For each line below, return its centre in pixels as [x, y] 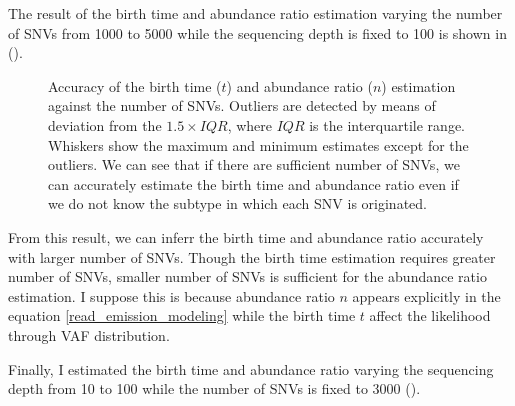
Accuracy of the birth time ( [135, 85]
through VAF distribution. [89, 334]
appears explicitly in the [426, 295]
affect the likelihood [430, 315]
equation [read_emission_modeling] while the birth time [182, 315]
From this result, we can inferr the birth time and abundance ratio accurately [246, 236]
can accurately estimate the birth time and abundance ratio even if [253, 183]
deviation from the [105, 124]
